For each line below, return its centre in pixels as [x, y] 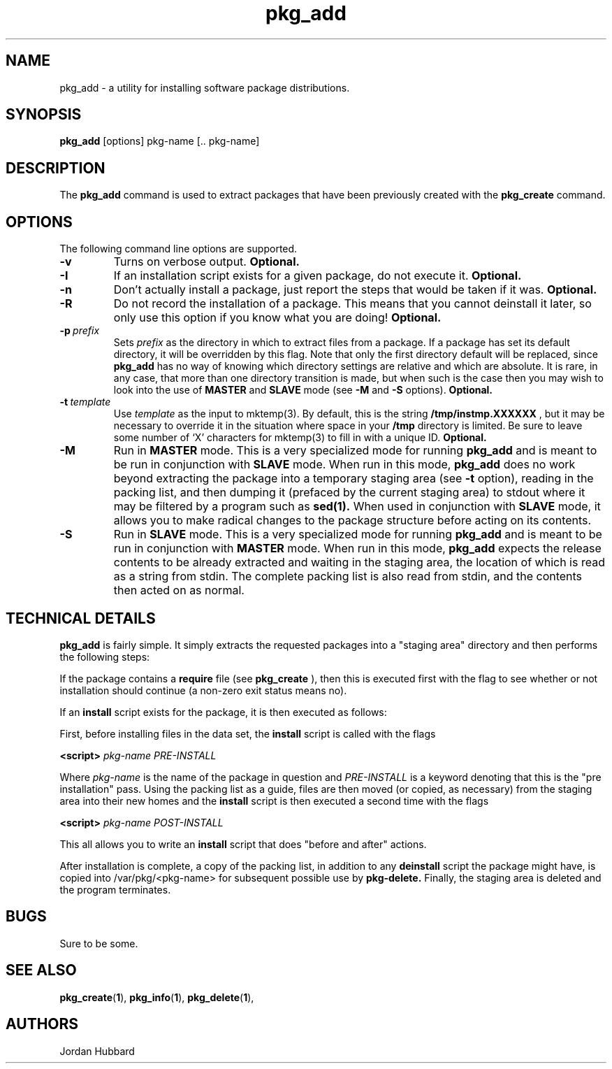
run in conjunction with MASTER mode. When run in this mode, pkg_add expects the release [357, 548]
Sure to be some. [99, 943]
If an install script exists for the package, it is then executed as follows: [223, 712]
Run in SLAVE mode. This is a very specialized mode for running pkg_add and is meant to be [358, 534]
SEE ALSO [41, 970]
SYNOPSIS [44, 115]
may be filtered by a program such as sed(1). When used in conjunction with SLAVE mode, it [357, 507]
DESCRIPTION [56, 168]
